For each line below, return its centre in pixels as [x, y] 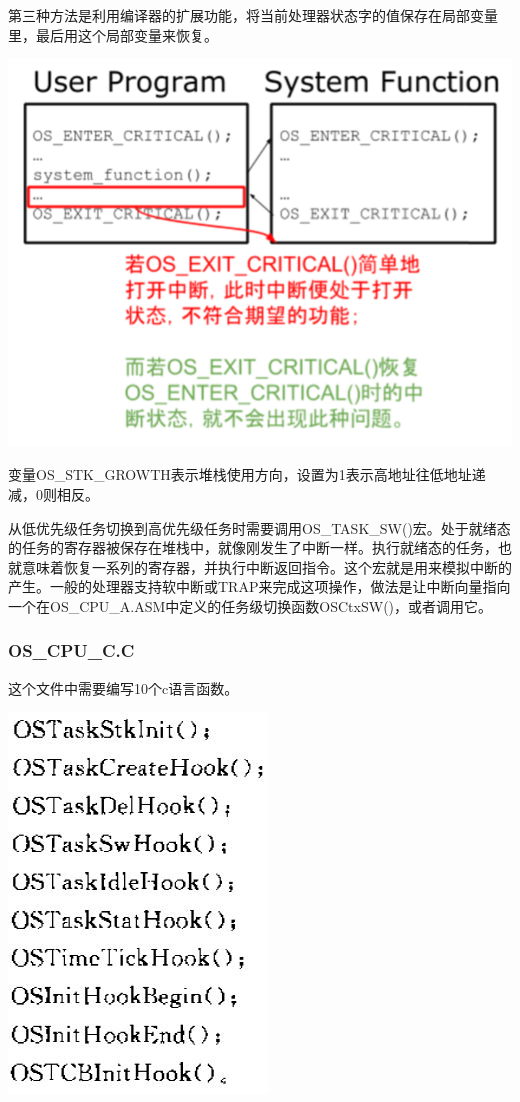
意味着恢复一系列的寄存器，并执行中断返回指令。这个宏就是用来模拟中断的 [266, 566]
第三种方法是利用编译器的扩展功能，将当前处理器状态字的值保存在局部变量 [253, 15]
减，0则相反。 [53, 493]
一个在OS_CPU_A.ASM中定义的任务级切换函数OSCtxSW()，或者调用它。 [250, 605]
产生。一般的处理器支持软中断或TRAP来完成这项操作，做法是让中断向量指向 [259, 586]
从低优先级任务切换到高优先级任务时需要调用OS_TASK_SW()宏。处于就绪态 [259, 527]
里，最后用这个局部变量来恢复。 [113, 34]
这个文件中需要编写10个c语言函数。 [123, 687]
